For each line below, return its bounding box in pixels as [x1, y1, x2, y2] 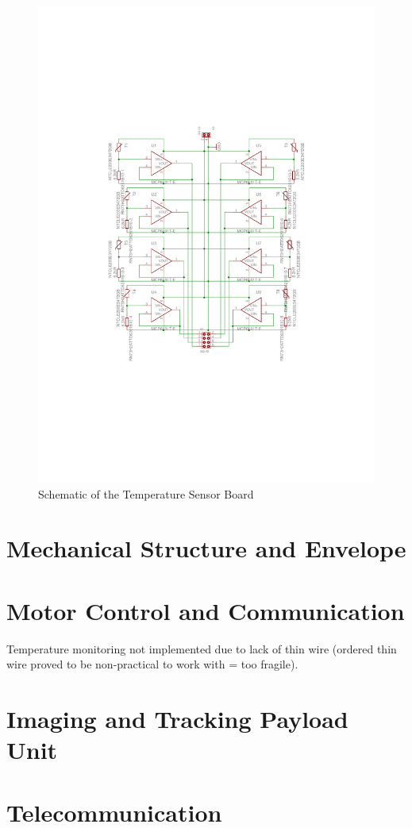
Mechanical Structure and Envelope [6, 532, 406, 564]
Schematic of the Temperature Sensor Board [38, 485, 254, 502]
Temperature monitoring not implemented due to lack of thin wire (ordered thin [6, 640, 397, 657]
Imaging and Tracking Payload [6, 702, 348, 734]
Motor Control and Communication [6, 594, 405, 626]
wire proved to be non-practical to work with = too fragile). [6, 656, 298, 672]
